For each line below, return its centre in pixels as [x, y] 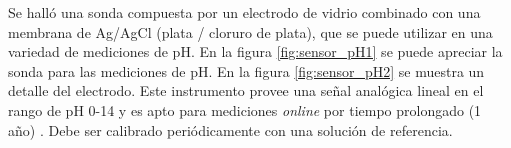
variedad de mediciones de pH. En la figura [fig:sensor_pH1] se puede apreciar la [255, 51]
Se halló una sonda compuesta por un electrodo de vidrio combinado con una [244, 12]
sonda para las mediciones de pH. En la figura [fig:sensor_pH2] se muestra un [246, 70]
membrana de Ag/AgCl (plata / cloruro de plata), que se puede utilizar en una [250, 31]
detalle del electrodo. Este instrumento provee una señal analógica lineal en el [246, 90]
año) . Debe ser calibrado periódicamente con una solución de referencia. [230, 129]
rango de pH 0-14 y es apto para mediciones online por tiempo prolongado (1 [245, 109]
